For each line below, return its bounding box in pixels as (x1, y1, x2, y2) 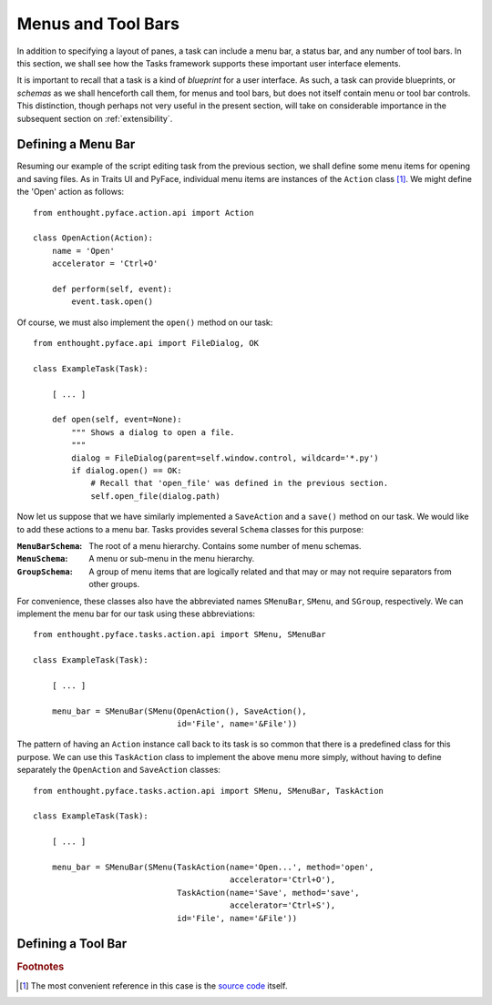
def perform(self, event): (51, 283, 173, 294)
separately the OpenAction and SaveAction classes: (16, 765, 220, 776)
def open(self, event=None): (51, 414, 182, 425)
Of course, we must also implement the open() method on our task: (16, 317, 273, 328)
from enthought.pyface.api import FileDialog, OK (33, 338, 260, 349)
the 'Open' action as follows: (16, 187, 125, 198)
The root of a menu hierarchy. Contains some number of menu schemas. (88, 540, 362, 551)
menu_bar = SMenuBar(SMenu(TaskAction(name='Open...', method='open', (51, 861, 374, 872)
